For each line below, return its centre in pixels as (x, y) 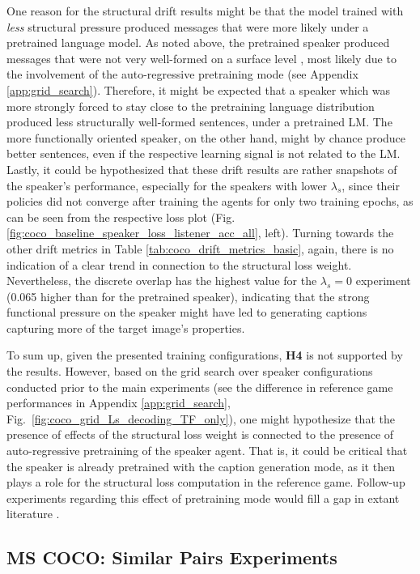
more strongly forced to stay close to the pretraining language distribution (191, 106)
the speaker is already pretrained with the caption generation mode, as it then (201, 466)
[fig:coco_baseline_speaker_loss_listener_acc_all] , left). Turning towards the (200, 233)
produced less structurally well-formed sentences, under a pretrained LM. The (199, 122)
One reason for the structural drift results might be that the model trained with (205, 11)
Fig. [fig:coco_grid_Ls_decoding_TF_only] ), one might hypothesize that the (201, 418)
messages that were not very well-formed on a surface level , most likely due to (202, 58)
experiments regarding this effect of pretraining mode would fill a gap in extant (203, 497)
